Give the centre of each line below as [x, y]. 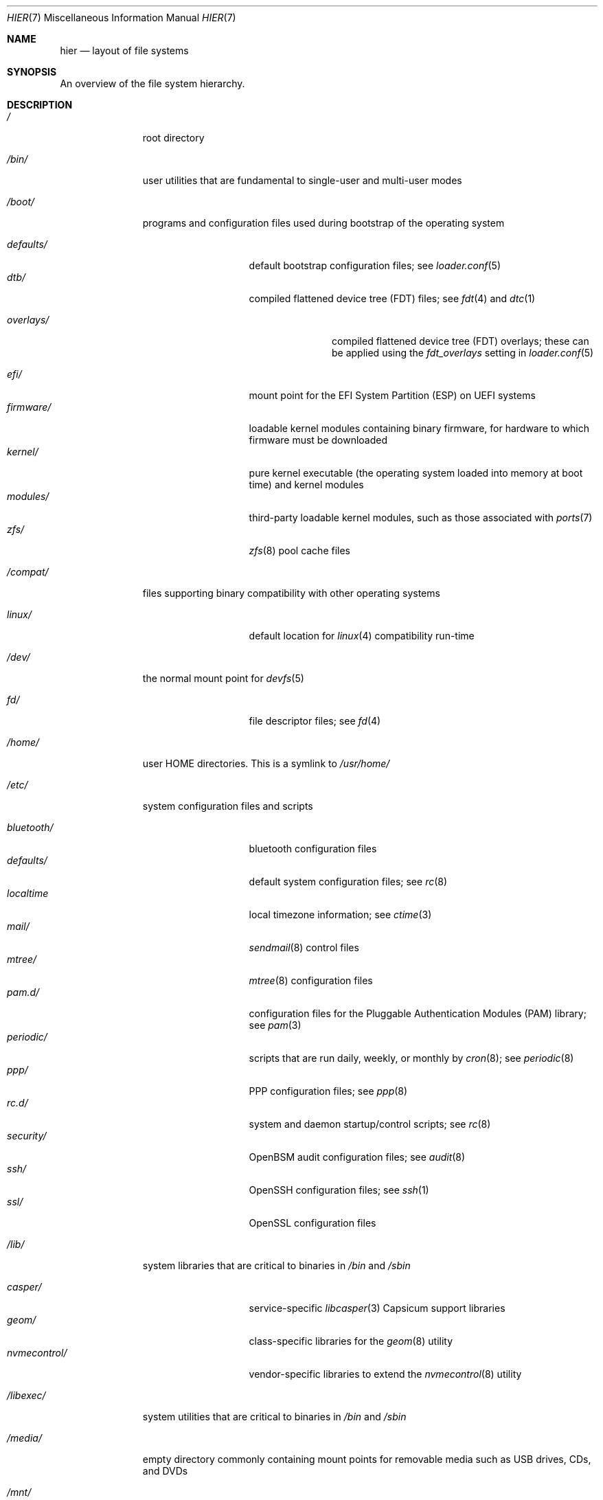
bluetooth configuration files [313, 849]
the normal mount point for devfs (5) [223, 678]
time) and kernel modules [306, 485]
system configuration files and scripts [228, 806]
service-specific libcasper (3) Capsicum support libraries [377, 1308]
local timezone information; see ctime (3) [340, 914]
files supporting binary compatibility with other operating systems [291, 593]
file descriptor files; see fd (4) [315, 721]
